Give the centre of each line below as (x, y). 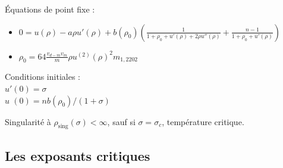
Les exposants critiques (78, 155)
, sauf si (121, 121)
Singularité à (28, 121)
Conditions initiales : (43, 77)
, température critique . (203, 121)
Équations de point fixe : (50, 9)
